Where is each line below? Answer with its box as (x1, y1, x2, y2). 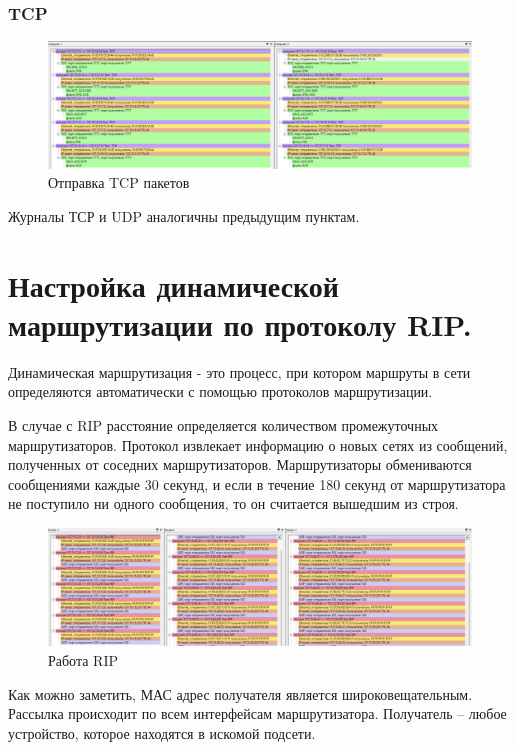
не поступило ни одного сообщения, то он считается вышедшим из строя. (8, 493, 459, 514)
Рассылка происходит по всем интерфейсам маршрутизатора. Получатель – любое (8, 703, 507, 724)
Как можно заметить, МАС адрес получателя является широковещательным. (8, 683, 473, 704)
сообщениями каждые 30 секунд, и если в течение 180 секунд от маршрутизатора (8, 473, 506, 494)
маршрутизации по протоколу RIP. (8, 303, 472, 344)
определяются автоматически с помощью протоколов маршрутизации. (8, 381, 433, 402)
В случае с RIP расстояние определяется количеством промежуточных (8, 415, 439, 436)
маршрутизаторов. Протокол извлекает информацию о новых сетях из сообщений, (8, 434, 508, 455)
